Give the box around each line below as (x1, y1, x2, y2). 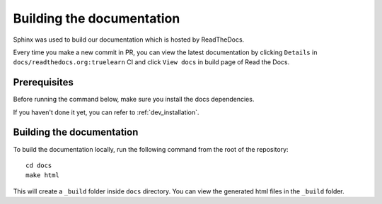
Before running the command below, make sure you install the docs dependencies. (13, 95, 255, 104)
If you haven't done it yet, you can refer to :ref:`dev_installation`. (13, 108, 199, 116)
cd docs (25, 161, 52, 169)
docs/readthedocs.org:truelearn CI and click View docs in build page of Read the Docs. (13, 58, 290, 66)
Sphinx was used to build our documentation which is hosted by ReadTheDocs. (13, 35, 245, 44)
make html (25, 172, 59, 179)
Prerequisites (13, 76, 74, 88)
